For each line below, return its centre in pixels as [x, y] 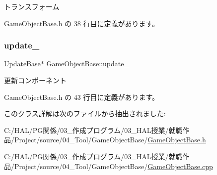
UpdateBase [22, 64]
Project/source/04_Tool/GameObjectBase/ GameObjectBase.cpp [113, 166]
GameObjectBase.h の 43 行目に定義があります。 [82, 97]
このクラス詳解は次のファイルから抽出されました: [85, 113]
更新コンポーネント [35, 80]
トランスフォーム [32, 6]
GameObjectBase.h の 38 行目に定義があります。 [82, 23]
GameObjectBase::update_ [88, 64]
